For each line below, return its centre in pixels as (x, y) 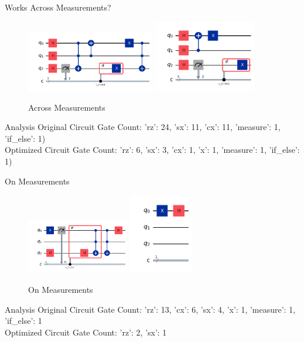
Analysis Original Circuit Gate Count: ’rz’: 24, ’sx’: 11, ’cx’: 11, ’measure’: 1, (143, 127)
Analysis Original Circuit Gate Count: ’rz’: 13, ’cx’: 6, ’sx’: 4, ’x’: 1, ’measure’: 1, (150, 309)
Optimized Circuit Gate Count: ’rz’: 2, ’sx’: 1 (86, 332)
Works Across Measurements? (58, 7)
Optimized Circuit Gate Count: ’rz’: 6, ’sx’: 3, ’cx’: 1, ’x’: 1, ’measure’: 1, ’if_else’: (152, 150)
